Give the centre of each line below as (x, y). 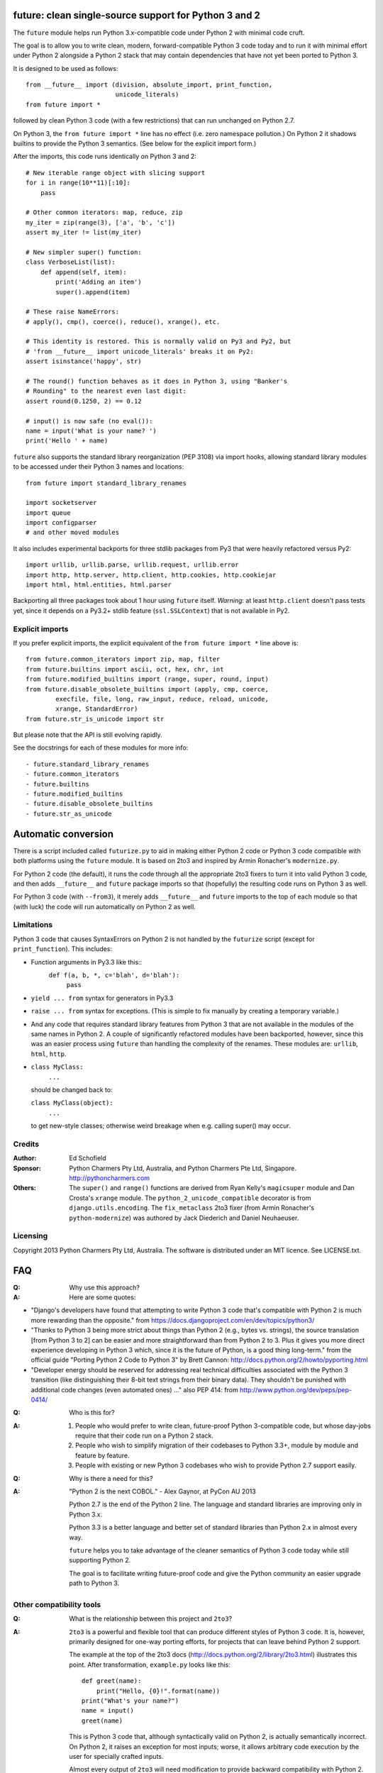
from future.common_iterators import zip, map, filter (123, 659)
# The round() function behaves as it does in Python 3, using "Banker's (157, 382)
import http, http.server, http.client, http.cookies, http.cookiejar (151, 575)
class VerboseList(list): (71, 262)
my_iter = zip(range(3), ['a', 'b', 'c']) (101, 222)
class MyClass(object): (72, 1103)
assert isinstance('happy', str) (84, 361)
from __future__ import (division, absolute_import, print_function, (149, 85)
